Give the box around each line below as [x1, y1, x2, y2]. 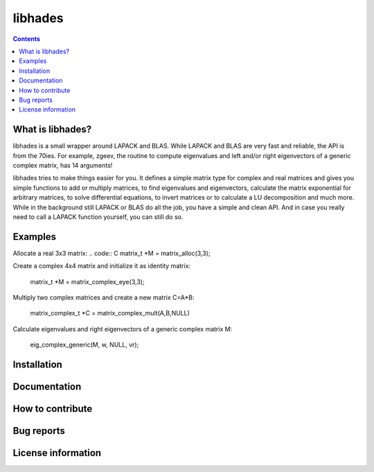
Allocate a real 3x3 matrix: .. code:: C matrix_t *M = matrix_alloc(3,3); [12, 249, 211, 257]
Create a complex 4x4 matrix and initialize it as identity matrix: [12, 262, 190, 270]
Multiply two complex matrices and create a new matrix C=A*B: [12, 293, 195, 301]
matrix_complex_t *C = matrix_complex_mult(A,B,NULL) [30, 309, 190, 317]
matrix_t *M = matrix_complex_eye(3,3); [30, 277, 145, 286]
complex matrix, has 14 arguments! [12, 161, 113, 169]
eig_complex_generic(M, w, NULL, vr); [30, 340, 139, 349]
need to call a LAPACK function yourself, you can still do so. [12, 212, 184, 221]
